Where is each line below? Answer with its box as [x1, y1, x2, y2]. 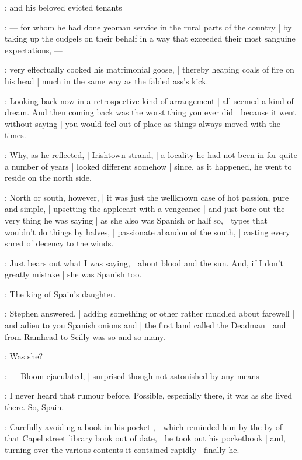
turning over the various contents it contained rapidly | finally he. [5, 443, 239, 455]
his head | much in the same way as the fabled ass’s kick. [5, 74, 209, 87]
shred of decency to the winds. [5, 237, 114, 249]
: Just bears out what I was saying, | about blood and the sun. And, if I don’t [5, 256, 284, 269]
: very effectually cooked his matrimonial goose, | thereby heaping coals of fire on [5, 63, 294, 75]
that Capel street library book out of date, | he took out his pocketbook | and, [5, 432, 286, 444]
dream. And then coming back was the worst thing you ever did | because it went [5, 106, 296, 118]
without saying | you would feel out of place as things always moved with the [5, 117, 281, 129]
